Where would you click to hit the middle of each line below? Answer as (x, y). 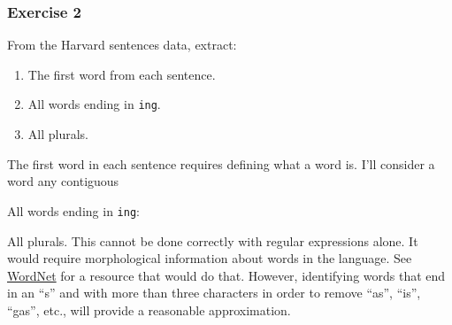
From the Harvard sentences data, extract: (122, 45)
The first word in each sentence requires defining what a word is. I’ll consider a (221, 163)
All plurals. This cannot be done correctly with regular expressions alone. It (213, 240)
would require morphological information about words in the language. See (210, 258)
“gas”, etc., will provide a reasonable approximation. (149, 310)
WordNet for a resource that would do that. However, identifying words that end (226, 275)
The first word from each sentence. (122, 74)
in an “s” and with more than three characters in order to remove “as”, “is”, (214, 293)
